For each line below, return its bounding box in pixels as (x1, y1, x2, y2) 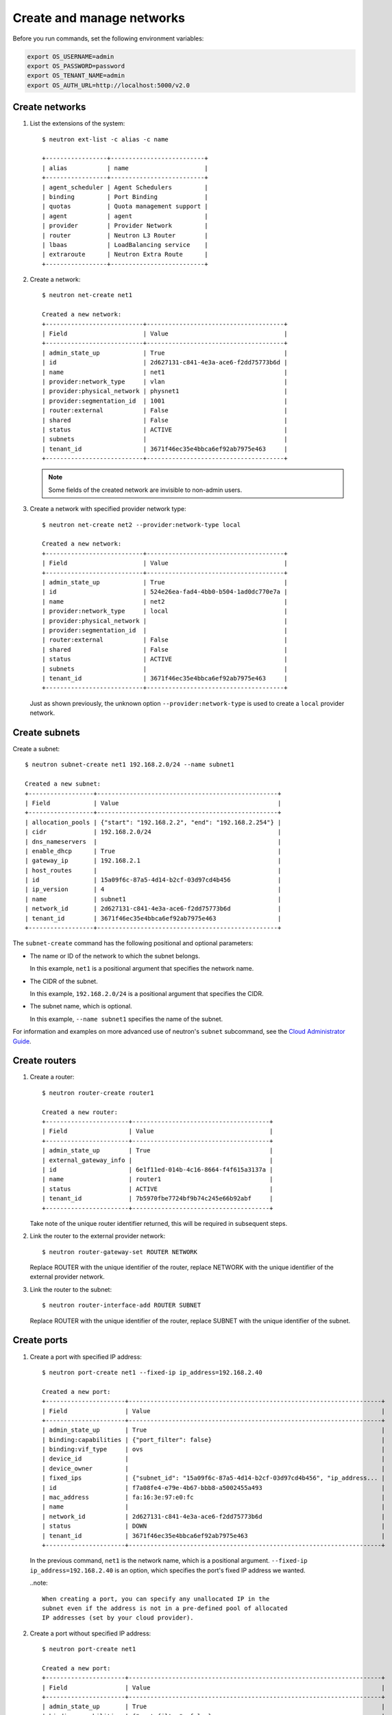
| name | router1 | (42, 1175, 273, 1183)
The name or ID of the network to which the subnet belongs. (29, 951, 200, 960)
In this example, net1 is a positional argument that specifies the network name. (29, 965, 254, 973)
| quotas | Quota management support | (42, 202, 208, 211)
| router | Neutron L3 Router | (42, 231, 208, 239)
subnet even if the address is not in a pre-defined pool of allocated (42, 1604, 288, 1612)
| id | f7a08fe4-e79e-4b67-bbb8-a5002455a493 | (42, 1484, 385, 1491)
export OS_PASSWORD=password (27, 62, 125, 70)
